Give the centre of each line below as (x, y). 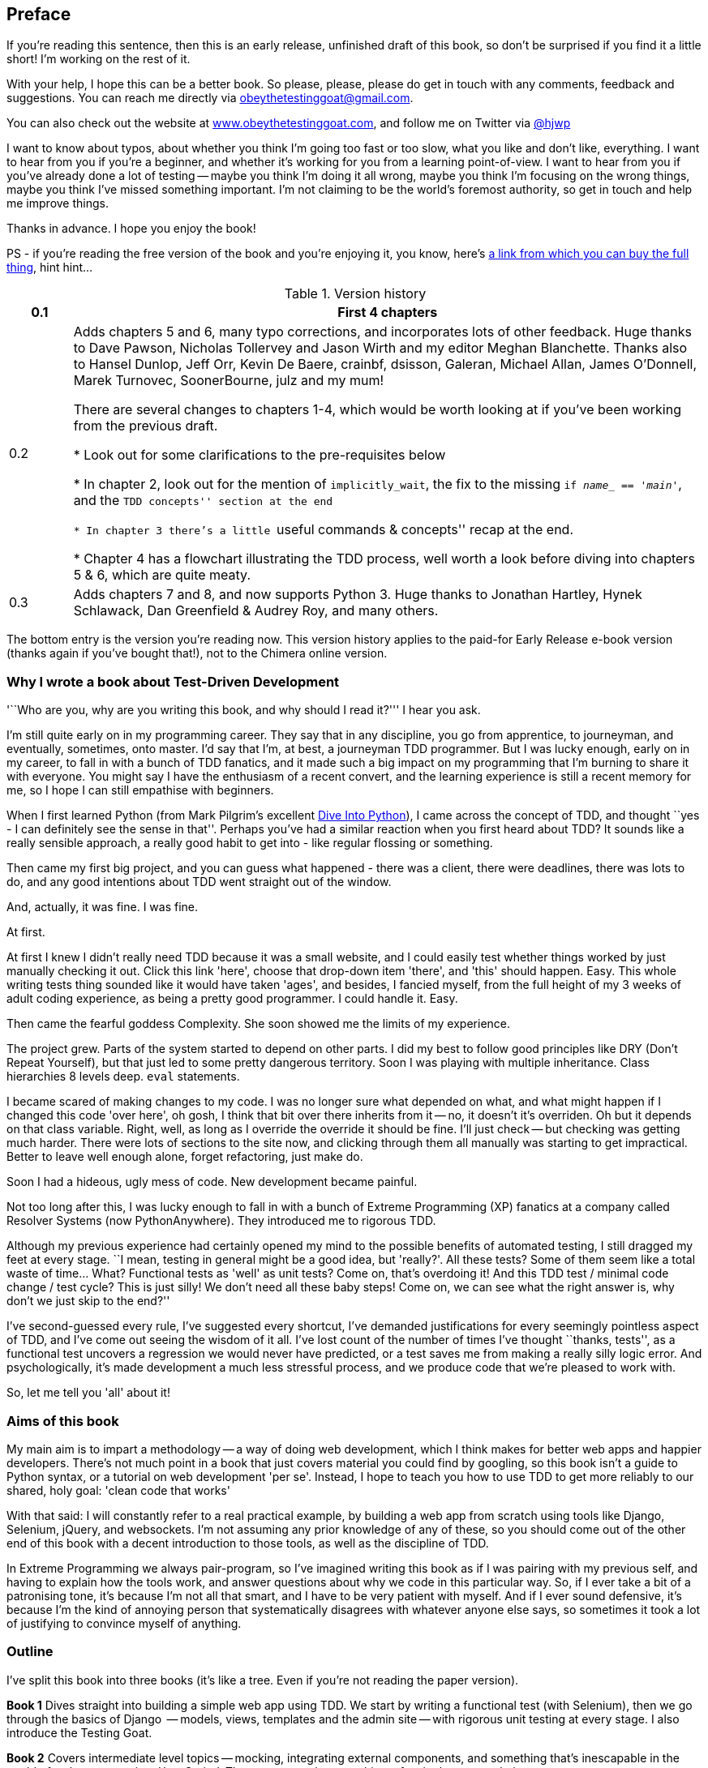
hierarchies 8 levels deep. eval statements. (123, 1077)
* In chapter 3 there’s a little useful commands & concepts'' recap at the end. (323, 530)
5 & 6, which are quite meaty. (162, 575)
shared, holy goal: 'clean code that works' (118, 1490)
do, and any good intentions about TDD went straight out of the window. (199, 882)
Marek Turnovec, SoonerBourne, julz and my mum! (229, 381)
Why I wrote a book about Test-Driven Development (173, 681)
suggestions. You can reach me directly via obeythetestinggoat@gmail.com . (210, 98)
